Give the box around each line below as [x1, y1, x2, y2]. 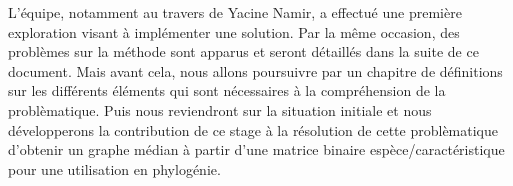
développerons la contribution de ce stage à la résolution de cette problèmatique [8, 119, 498, 140]
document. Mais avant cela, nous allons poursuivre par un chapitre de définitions [8, 60, 503, 81]
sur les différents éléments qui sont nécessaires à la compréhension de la [8, 80, 446, 101]
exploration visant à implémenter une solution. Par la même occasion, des [8, 21, 460, 42]
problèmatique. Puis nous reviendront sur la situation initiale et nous [8, 99, 432, 120]
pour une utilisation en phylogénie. [8, 158, 221, 179]
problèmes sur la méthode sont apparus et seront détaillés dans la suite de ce [8, 41, 479, 62]
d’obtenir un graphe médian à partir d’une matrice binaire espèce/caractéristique [8, 139, 505, 160]
